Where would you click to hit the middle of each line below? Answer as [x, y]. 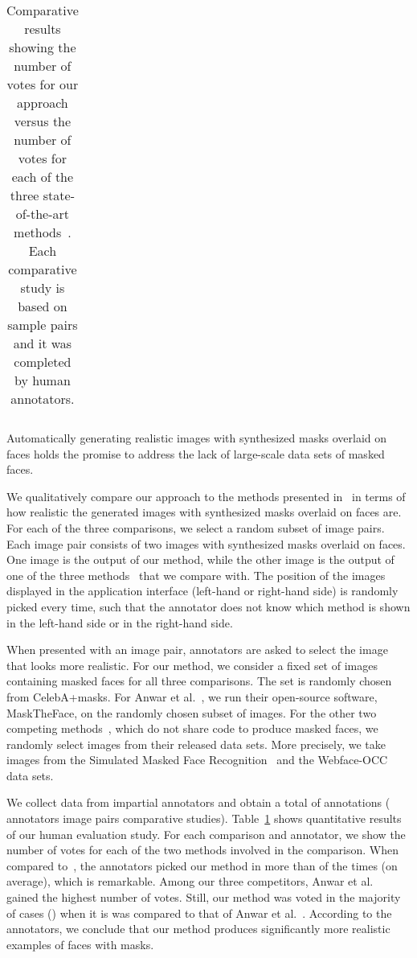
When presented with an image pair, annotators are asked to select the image [197, 650]
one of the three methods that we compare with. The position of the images [196, 575]
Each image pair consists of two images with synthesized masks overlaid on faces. [206, 543]
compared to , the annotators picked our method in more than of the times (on [202, 865]
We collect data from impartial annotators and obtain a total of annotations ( [198, 802]
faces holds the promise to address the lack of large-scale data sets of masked [196, 453]
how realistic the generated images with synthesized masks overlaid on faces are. [204, 512]
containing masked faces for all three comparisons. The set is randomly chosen [199, 681]
